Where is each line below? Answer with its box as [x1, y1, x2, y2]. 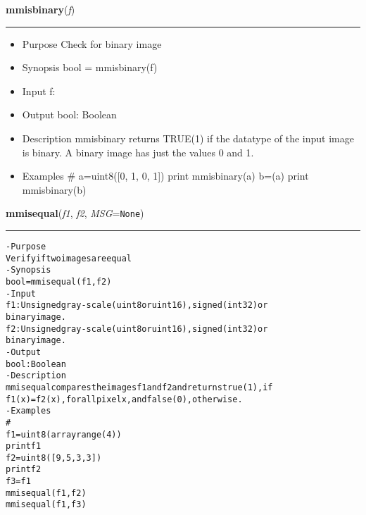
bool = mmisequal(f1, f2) [6, 276, 112, 287]
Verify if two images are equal [6, 253, 132, 263]
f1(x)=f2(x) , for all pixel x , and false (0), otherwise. [6, 394, 243, 404]
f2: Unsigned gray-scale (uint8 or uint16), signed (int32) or [6, 323, 268, 334]
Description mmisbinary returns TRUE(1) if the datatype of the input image [22, 130, 354, 145]
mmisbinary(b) [22, 182, 87, 197]
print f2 [6, 464, 42, 475]
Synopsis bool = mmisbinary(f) [22, 60, 158, 75]
